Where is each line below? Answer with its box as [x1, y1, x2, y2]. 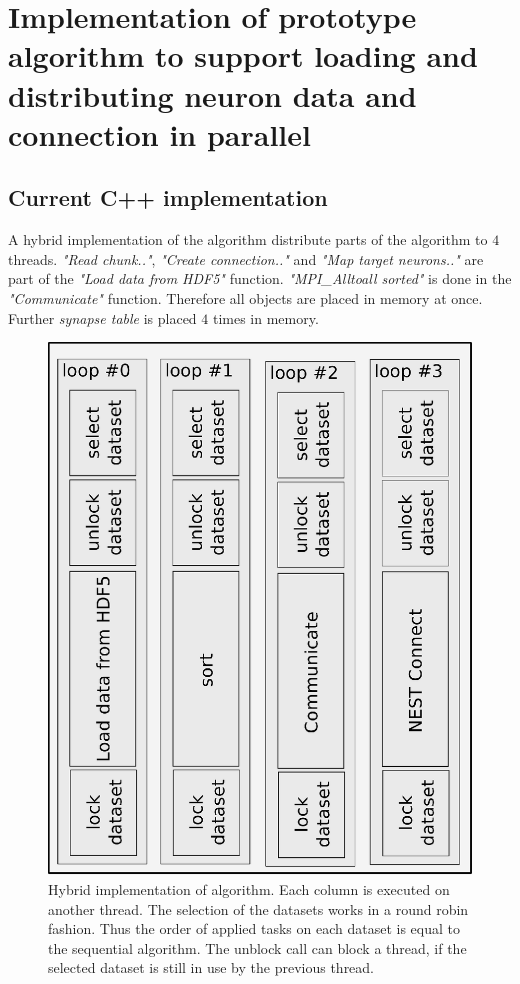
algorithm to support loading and [8, 35, 478, 76]
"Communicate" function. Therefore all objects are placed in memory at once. [8, 287, 483, 308]
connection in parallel [8, 113, 311, 154]
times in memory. [212, 307, 319, 328]
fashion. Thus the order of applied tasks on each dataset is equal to [48, 918, 460, 939]
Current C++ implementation [8, 182, 328, 213]
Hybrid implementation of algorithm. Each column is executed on [48, 879, 450, 900]
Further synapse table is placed [8, 307, 197, 328]
